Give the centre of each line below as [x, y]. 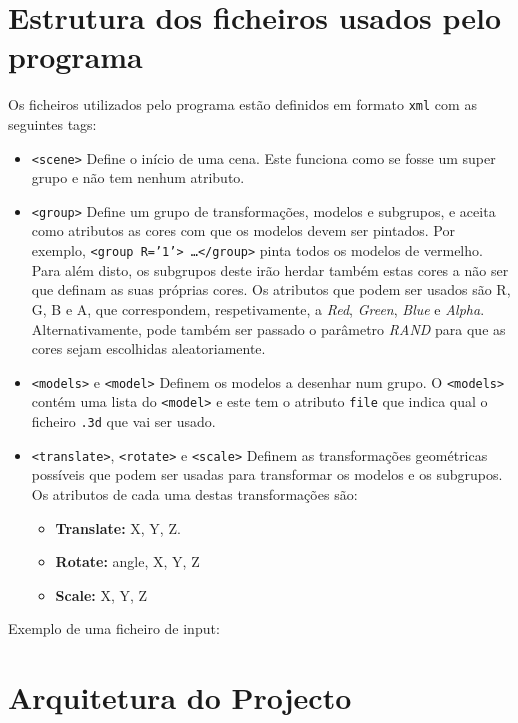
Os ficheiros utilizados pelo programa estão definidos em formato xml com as [242, 104]
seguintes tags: [52, 123]
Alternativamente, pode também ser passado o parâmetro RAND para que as [268, 328]
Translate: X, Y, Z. [118, 527]
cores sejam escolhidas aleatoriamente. [148, 348]
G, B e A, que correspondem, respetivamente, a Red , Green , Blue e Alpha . [258, 308]
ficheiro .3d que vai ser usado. [123, 421]
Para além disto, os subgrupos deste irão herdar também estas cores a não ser [270, 269]
